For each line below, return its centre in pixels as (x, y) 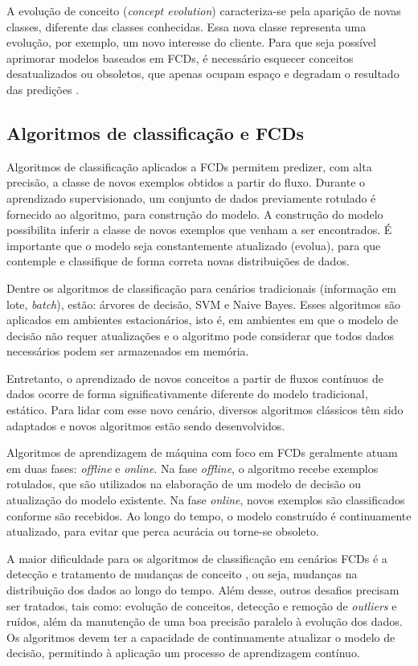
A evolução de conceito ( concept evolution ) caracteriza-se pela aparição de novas (204, 10)
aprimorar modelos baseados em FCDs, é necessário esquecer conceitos (180, 58)
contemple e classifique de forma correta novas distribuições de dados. (178, 261)
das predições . (43, 89)
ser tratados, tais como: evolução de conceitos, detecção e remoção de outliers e (202, 605)
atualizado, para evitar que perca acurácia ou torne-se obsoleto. (163, 531)
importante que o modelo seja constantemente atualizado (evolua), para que (194, 245)
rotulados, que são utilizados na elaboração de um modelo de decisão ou (184, 484)
